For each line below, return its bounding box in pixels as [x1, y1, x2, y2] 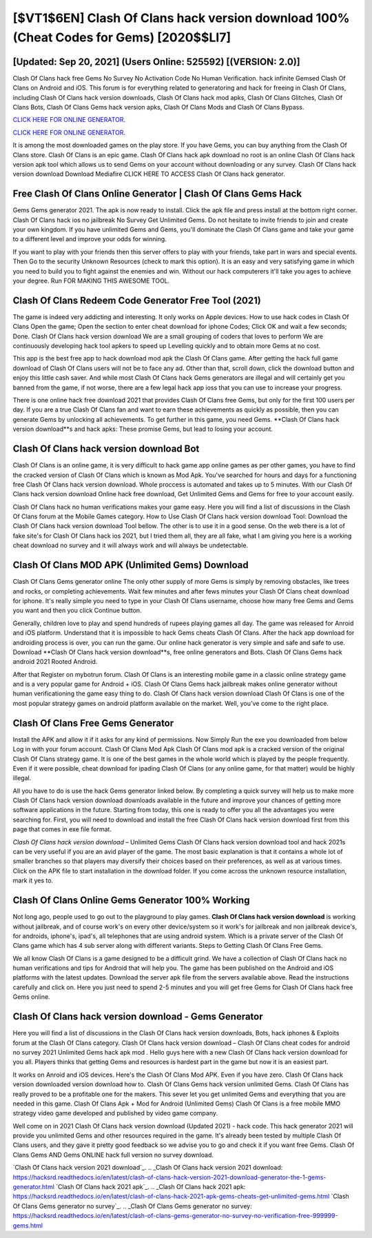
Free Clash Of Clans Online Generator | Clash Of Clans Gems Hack [12, 188, 302, 200]
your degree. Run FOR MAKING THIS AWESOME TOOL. [12, 276, 170, 285]
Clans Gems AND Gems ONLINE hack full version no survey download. [12, 1150, 214, 1159]
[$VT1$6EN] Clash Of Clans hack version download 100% [12, 10, 350, 26]
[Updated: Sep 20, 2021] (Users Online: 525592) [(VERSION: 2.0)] [12, 56, 301, 68]
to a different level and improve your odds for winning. [12, 235, 167, 243]
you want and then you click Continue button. [12, 607, 142, 615]
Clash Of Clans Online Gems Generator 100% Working [12, 895, 250, 906]
